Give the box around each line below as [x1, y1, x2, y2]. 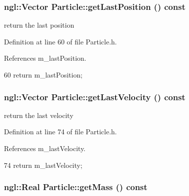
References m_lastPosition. [4, 53, 86, 63]
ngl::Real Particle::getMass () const [4, 181, 148, 193]
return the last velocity [4, 110, 74, 120]
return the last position [4, 20, 75, 30]
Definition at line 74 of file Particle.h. [4, 126, 117, 137]
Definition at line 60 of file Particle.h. [4, 36, 117, 46]
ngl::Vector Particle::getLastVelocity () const [4, 90, 186, 103]
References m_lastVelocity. [4, 143, 86, 153]
